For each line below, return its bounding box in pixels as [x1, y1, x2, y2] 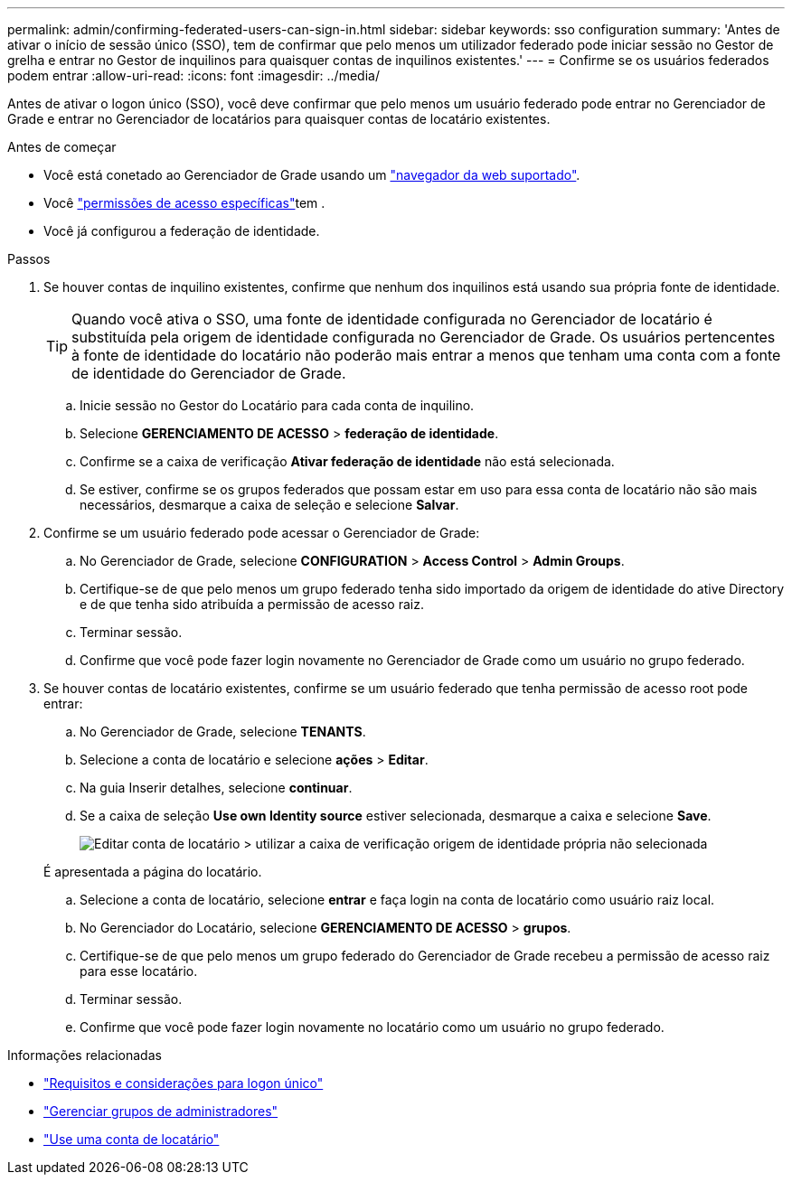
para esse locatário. [80, 963, 198, 979]
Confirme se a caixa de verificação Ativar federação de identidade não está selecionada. [80, 454, 615, 469]
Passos [7, 251, 51, 267]
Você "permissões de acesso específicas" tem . [43, 195, 325, 211]
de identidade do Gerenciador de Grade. [71, 364, 346, 382]
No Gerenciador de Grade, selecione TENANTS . [80, 724, 366, 739]
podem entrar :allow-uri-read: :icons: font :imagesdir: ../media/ [7, 68, 380, 83]
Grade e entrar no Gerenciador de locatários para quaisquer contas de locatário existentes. [7, 111, 551, 127]
